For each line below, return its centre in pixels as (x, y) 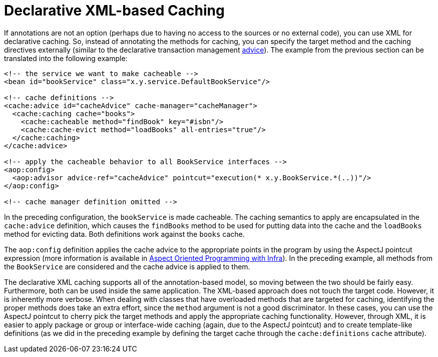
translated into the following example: (66, 58)
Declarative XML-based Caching (114, 11)
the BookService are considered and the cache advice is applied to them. (127, 266)
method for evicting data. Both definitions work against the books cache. (124, 234)
